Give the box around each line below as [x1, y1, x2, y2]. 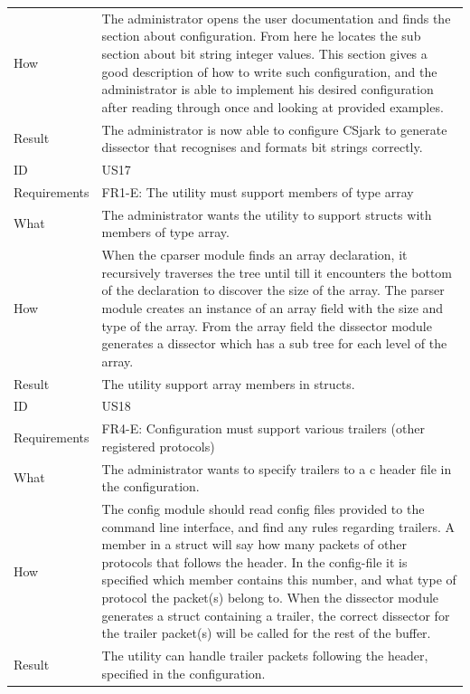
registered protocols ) [101, 436, 215, 455]
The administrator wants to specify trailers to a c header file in [101, 459, 452, 478]
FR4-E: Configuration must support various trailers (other [101, 419, 425, 438]
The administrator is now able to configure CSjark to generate [101, 119, 447, 138]
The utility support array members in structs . [101, 374, 355, 393]
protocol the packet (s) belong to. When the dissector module [101, 588, 439, 607]
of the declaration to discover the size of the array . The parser [101, 280, 445, 299]
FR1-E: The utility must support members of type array [101, 182, 414, 201]
